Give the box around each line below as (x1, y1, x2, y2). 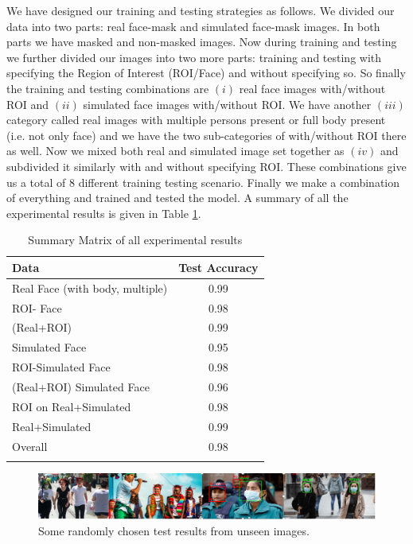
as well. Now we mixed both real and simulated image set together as (6, 142, 345, 159)
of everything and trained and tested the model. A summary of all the (6, 189, 349, 206)
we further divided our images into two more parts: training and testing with (6, 49, 382, 65)
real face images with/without (239, 80, 386, 96)
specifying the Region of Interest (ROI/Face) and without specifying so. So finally (6, 64, 406, 81)
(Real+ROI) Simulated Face (12, 378, 150, 394)
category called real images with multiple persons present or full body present (6, 111, 386, 128)
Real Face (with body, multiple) (12, 279, 168, 296)
